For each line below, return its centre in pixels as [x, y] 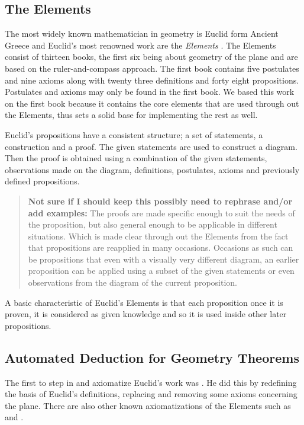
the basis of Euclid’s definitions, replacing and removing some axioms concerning [151, 394]
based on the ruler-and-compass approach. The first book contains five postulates [152, 68]
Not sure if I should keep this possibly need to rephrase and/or [160, 201]
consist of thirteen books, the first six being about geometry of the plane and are [151, 57]
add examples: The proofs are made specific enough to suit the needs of [161, 213]
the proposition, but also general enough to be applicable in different [153, 224]
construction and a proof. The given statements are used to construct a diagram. [151, 146]
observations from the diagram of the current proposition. [133, 282]
